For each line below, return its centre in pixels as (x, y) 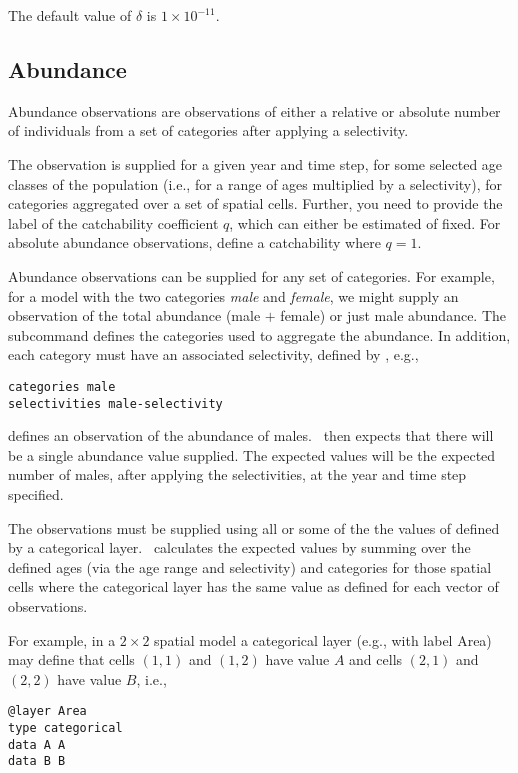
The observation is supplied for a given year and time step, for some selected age (255, 163)
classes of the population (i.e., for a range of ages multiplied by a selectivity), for (255, 183)
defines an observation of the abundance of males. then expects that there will (251, 435)
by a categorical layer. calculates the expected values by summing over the (239, 547)
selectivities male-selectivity (115, 403)
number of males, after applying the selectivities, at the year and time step (237, 474)
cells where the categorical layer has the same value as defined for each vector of (253, 586)
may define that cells (71, 659)
